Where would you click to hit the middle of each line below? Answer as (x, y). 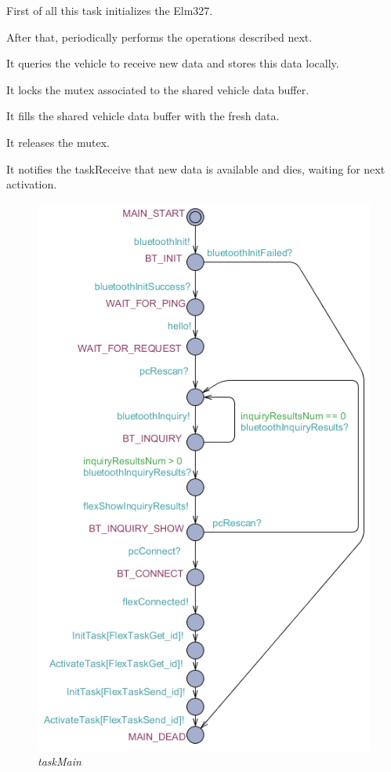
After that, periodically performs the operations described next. (159, 37)
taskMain (60, 761)
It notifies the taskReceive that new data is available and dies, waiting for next (196, 168)
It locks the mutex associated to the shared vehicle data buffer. (158, 89)
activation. (32, 184)
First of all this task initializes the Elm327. (110, 10)
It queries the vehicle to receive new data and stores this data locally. (173, 63)
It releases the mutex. (58, 142)
